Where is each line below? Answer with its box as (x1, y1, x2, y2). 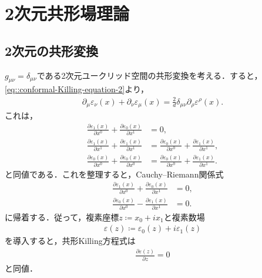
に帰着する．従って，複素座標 (5, 210, 119, 223)
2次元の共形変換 (5, 41, 99, 59)
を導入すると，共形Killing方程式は (5, 235, 136, 247)
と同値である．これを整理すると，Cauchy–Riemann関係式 (5, 168, 224, 180)
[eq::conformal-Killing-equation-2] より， (5, 83, 149, 95)
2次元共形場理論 (5, 1, 130, 25)
